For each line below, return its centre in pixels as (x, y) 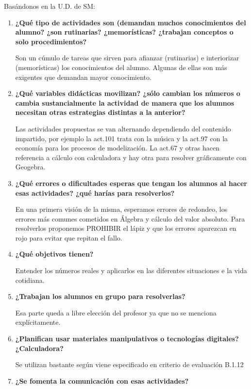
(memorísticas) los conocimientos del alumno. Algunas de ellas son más (121, 67)
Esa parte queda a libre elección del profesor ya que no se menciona (116, 312)
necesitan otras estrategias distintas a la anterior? (100, 112)
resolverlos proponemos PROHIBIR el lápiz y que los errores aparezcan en (126, 228)
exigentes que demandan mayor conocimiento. (83, 77)
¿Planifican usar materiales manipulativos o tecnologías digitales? (127, 339)
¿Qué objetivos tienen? (54, 254)
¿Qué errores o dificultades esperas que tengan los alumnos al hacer (131, 183)
